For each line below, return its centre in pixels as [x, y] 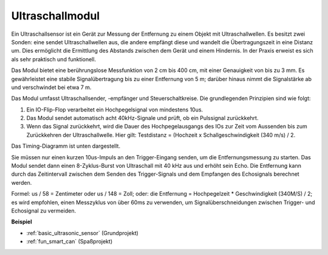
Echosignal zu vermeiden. [43, 210]
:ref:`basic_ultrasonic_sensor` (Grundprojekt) [83, 233]
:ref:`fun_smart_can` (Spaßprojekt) [69, 242]
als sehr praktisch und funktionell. [54, 59]
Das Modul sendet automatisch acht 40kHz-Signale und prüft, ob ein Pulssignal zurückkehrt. [142, 118]
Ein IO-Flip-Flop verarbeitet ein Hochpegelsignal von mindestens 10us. [115, 110]
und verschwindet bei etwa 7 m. [51, 87]
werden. [22, 182]
